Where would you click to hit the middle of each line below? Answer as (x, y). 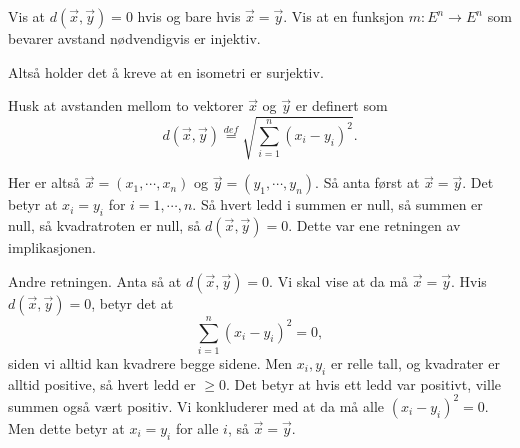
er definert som (341, 105)
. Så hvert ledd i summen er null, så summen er (337, 204)
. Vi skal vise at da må (339, 280)
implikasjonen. (52, 247)
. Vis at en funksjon (344, 16)
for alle (197, 427)
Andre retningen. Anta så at (95, 280)
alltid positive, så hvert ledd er (102, 383)
